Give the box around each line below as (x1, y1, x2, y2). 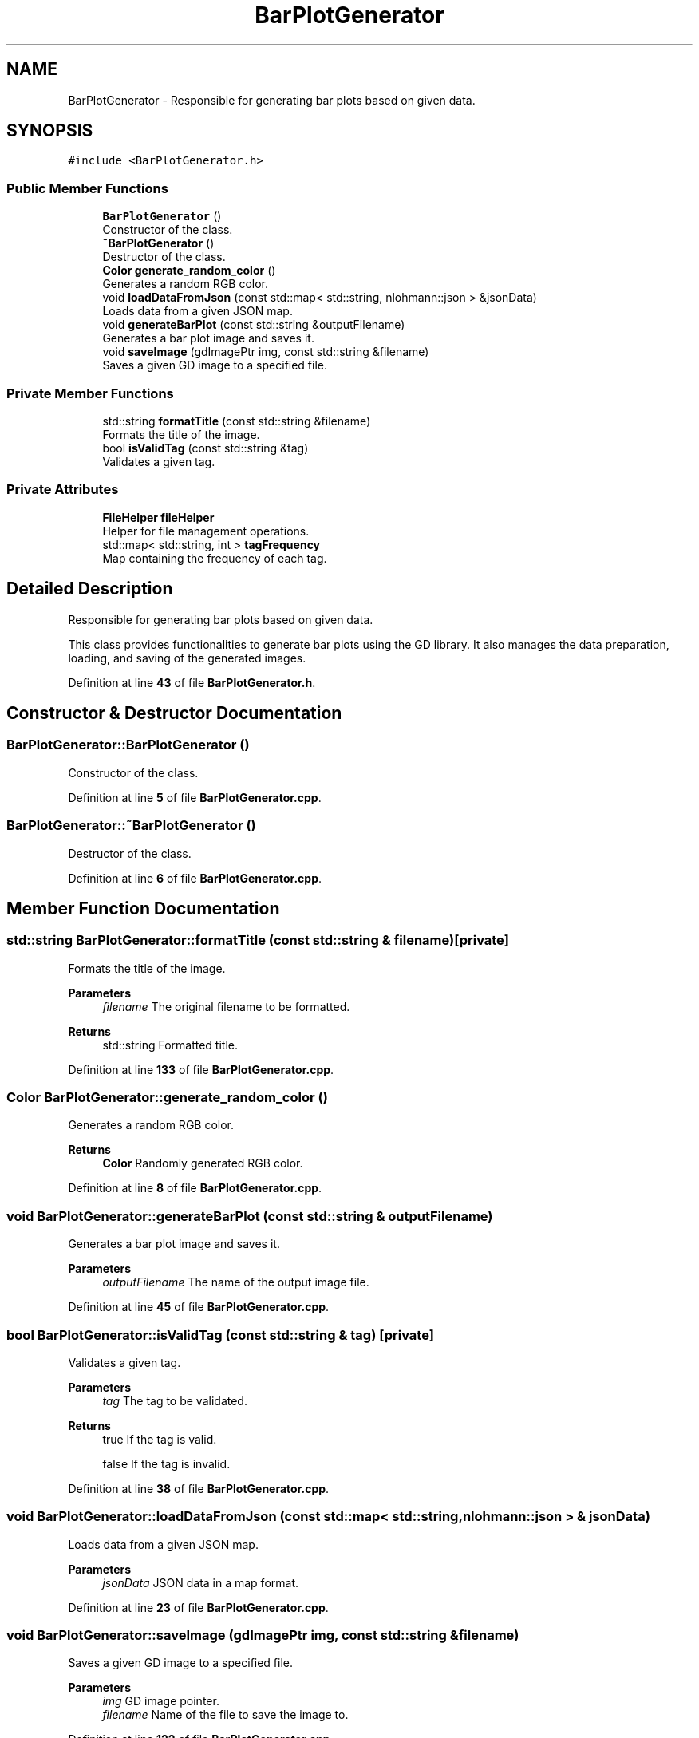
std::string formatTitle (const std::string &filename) (102, 413, 371, 428)
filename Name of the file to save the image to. (102, 1708, 349, 1722)
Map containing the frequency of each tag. (102, 551, 327, 565)
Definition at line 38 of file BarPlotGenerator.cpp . (68, 1481, 330, 1495)
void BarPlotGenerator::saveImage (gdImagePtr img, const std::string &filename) (6, 1627, 519, 1644)
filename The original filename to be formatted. (102, 999, 350, 1013)
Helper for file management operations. (102, 523, 310, 538)
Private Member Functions (6, 385, 174, 401)
